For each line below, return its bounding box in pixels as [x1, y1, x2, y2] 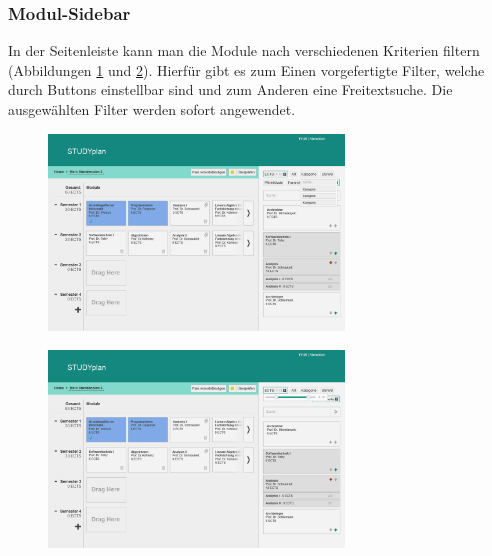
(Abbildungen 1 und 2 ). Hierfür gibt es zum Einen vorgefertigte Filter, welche [8, 59, 485, 80]
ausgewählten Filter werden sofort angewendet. [8, 99, 296, 119]
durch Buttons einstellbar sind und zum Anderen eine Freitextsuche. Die [8, 79, 453, 100]
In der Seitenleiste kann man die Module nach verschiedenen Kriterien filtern [8, 40, 480, 61]
